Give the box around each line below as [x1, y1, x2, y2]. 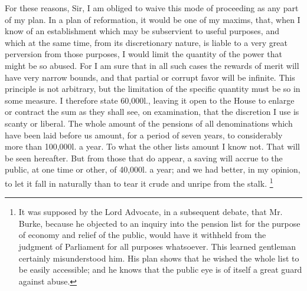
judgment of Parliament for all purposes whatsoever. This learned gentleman [18, 240, 296, 252]
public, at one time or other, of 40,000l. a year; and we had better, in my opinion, [5, 163, 301, 176]
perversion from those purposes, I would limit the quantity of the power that [5, 48, 282, 60]
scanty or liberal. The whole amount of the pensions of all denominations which [5, 117, 293, 129]
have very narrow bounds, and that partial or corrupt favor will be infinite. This [5, 71, 295, 83]
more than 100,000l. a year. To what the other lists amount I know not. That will [5, 140, 300, 153]
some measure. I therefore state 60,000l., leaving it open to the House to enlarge [5, 94, 295, 106]
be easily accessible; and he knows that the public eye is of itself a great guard [18, 263, 302, 276]
